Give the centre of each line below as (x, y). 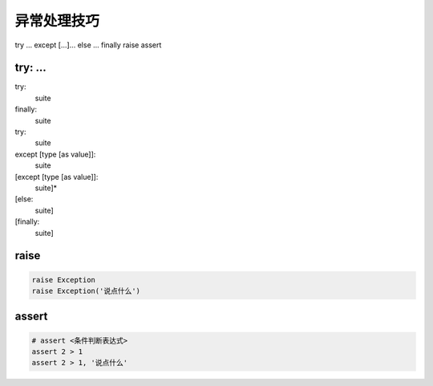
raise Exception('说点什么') (86, 291)
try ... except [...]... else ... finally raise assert (88, 45)
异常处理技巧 (57, 21)
